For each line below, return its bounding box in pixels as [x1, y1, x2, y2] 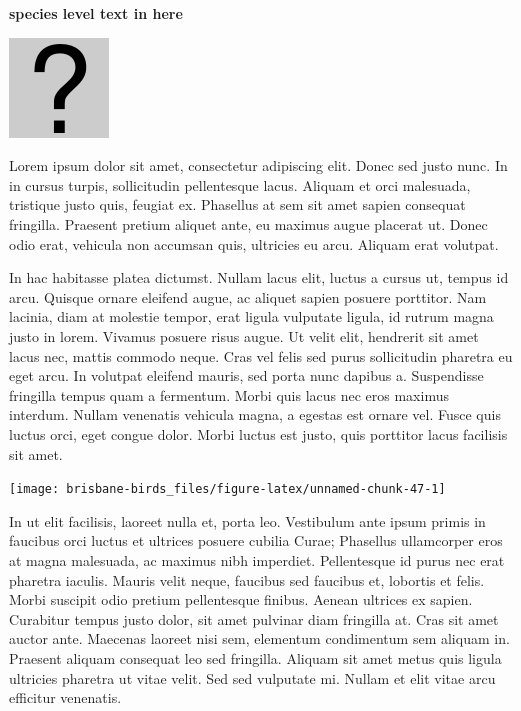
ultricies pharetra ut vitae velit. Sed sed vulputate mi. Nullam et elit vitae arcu [9, 667, 496, 688]
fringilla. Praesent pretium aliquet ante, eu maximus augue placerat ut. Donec [9, 213, 488, 234]
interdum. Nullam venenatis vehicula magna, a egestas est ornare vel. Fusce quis [9, 404, 501, 425]
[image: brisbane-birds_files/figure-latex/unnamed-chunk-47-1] [9, 482, 446, 497]
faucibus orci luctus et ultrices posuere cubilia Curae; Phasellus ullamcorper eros [9, 530, 503, 551]
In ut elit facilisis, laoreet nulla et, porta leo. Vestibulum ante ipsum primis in [9, 510, 486, 531]
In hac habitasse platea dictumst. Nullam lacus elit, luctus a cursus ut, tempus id [9, 267, 509, 288]
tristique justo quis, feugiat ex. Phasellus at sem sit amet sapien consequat [9, 194, 466, 215]
